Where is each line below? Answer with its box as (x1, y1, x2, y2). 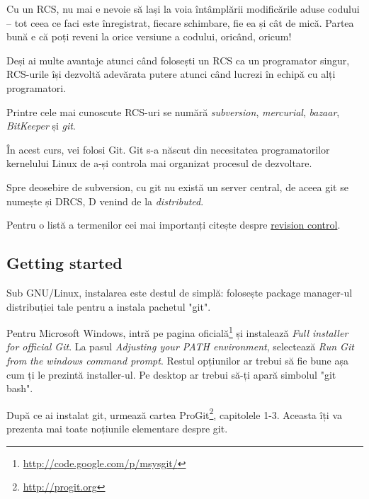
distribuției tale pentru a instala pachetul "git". (6, 299, 211, 314)
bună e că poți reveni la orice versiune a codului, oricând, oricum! (6, 29, 292, 44)
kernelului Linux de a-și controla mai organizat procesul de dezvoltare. (6, 156, 312, 171)
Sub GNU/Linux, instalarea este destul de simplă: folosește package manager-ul (6, 285, 353, 299)
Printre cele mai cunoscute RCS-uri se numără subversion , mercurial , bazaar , (6, 104, 340, 119)
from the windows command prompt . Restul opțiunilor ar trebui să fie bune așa (6, 352, 348, 367)
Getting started (6, 252, 123, 274)
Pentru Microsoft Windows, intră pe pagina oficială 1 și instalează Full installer (6, 323, 348, 340)
